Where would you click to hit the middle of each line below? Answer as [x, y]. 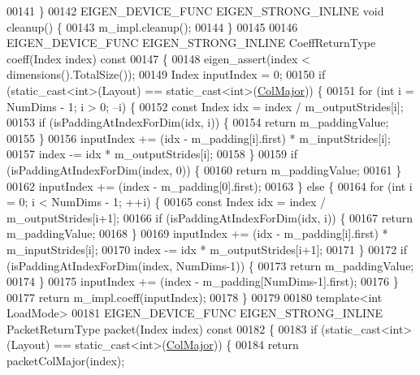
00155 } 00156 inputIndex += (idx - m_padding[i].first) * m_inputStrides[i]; [199, 138]
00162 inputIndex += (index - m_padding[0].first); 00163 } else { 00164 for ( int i [210, 185]
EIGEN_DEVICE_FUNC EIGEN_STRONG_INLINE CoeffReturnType [191, 43]
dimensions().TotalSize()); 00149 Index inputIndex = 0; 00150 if [166, 74]
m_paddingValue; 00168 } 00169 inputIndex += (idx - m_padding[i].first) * [197, 233]
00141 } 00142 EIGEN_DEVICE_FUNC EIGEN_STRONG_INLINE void [195, 11]
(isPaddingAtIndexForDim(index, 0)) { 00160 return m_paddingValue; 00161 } [204, 169]
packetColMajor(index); [66, 361]
